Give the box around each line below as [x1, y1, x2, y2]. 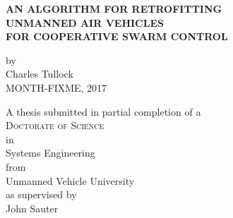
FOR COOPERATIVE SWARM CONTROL [6, 29, 228, 44]
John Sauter [6, 200, 59, 215]
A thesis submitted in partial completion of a [6, 104, 201, 119]
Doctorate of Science [6, 118, 104, 133]
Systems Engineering [6, 145, 95, 160]
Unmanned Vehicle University [6, 173, 135, 188]
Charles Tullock [6, 66, 73, 81]
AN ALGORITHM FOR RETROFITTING [6, 1, 222, 16]
